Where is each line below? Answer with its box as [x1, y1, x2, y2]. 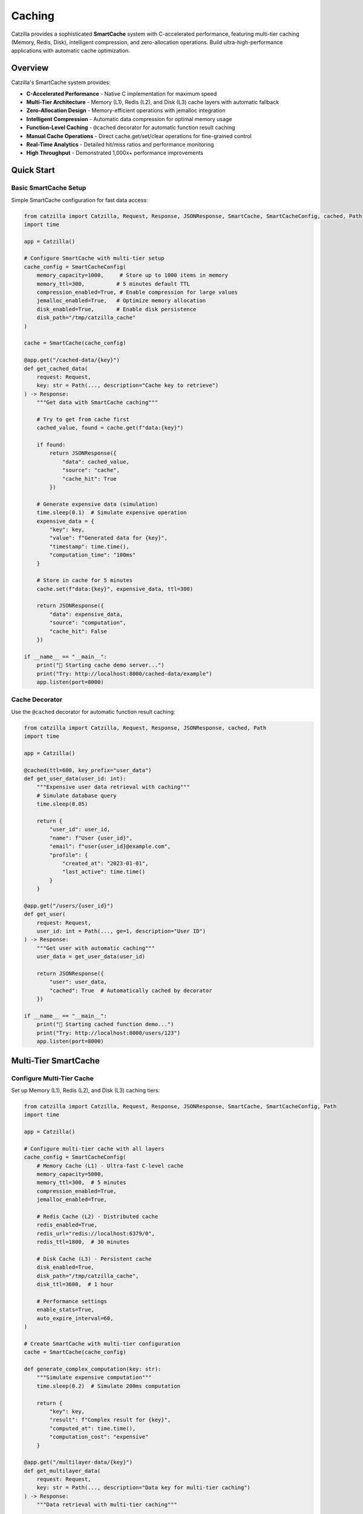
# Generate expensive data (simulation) [36, 500, 159, 507]
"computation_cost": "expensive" [49, 1433, 149, 1441]
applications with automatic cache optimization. [11, 47, 130, 55]
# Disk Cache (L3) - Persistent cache [36, 1255, 152, 1262]
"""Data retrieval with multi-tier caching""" [36, 1501, 178, 1508]
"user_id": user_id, [49, 826, 111, 833]
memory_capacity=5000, [36, 1171, 104, 1178]
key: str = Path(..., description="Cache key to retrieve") [36, 382, 219, 389]
